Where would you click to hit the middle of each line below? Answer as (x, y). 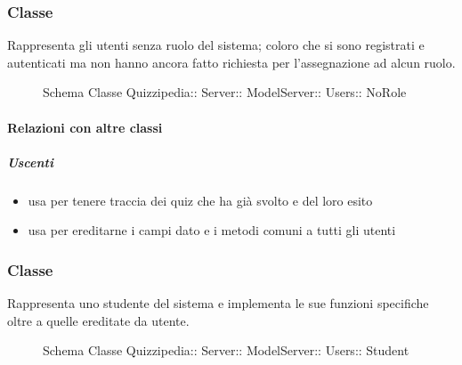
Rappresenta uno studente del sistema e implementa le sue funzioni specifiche (218, 303)
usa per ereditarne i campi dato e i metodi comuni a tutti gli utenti (212, 230)
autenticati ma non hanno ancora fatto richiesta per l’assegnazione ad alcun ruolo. (231, 62)
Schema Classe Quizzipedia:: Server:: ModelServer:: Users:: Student (226, 350)
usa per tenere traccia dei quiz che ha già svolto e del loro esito (200, 200)
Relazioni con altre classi (85, 127)
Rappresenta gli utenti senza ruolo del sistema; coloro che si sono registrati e (216, 45)
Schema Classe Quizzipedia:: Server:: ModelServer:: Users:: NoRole (225, 92)
